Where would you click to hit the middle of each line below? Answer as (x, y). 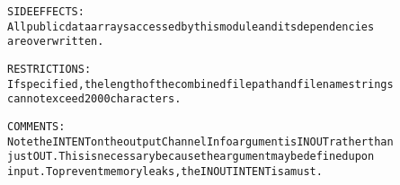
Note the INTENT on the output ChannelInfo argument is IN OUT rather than (200, 141)
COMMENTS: (36, 126)
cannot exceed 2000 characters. (94, 99)
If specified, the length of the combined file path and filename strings (200, 84)
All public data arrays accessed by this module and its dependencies (191, 26)
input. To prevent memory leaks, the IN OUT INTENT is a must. (165, 171)
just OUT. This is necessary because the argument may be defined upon (191, 157)
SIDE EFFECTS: (46, 12)
